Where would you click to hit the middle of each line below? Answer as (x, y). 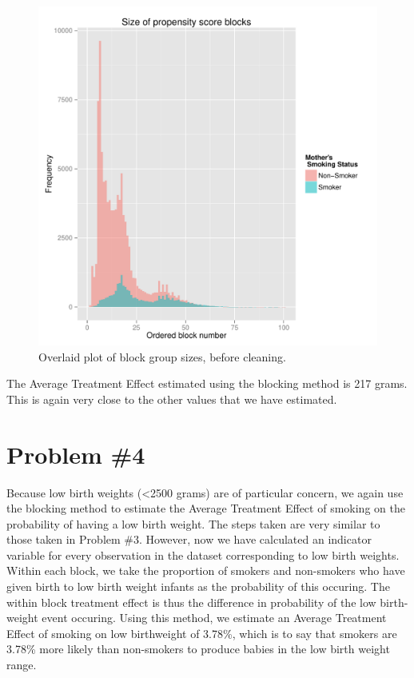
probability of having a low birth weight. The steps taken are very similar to (193, 523)
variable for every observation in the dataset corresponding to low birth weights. (203, 554)
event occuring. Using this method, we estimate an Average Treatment (214, 618)
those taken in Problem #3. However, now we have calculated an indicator (189, 539)
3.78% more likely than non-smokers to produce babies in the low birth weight (198, 649)
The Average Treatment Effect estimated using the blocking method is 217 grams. (207, 383)
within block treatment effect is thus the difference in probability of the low (191, 602)
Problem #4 (76, 454)
